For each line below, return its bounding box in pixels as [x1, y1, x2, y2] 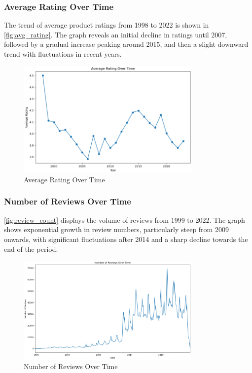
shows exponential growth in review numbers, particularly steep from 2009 [4, 224, 229, 235]
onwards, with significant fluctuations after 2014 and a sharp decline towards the [4, 234, 248, 244]
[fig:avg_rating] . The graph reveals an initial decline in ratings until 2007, [4, 29, 227, 39]
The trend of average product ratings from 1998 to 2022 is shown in [4, 20, 209, 30]
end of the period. [4, 243, 58, 254]
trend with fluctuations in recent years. [4, 49, 122, 59]
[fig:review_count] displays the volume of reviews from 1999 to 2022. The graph [4, 214, 245, 225]
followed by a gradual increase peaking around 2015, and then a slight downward [4, 39, 249, 49]
